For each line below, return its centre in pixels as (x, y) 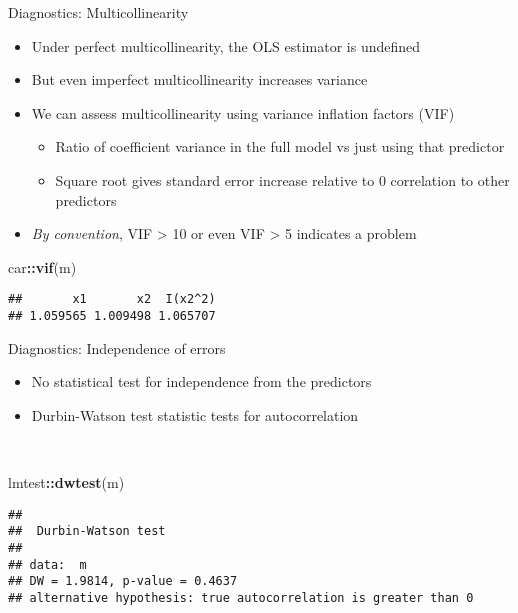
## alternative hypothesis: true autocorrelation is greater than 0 (241, 597)
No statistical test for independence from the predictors (201, 381)
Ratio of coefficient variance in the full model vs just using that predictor (280, 146)
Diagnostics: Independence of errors (117, 347)
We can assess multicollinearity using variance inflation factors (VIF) (243, 112)
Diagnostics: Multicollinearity (98, 12)
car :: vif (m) (42, 266)
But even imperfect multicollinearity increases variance (199, 79)
